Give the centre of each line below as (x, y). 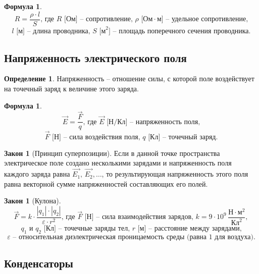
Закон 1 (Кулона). (33, 201)
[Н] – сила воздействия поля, (96, 137)
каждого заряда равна (37, 174)
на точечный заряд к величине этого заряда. (71, 88)
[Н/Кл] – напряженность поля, (153, 122)
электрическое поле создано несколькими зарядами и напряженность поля (118, 163)
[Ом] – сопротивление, (98, 19)
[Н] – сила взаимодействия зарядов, (139, 217)
